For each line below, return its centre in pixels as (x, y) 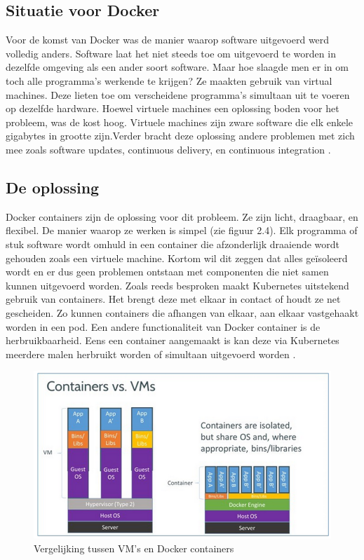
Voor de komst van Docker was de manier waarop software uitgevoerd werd (168, 40)
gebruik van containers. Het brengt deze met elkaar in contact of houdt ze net (173, 299)
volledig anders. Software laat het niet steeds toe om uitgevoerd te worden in (171, 53)
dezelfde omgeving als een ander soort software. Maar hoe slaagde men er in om (177, 67)
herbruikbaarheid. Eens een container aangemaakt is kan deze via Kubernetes (173, 340)
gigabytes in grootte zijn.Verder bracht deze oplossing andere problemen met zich (180, 136)
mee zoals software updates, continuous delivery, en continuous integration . (168, 149)
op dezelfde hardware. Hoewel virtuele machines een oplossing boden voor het (173, 108)
